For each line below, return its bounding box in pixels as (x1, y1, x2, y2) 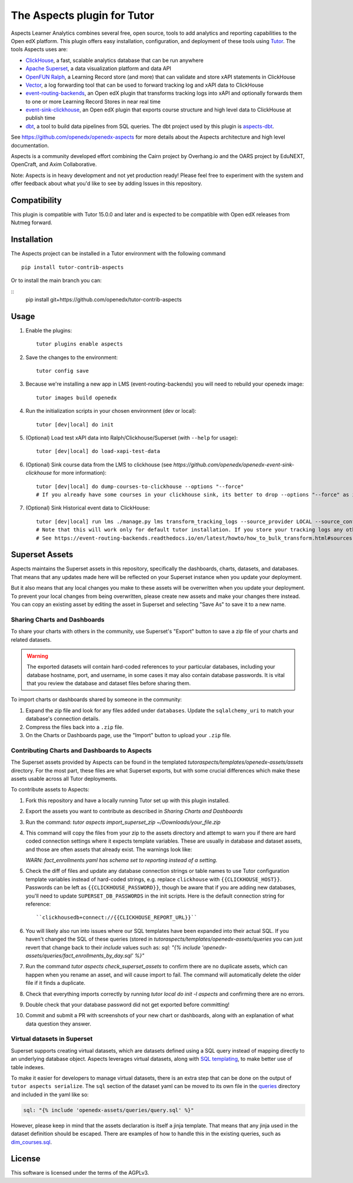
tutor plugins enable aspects (36, 341, 124, 347)
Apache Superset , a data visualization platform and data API (25, 65, 172, 72)
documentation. (11, 142, 49, 149)
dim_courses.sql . (11, 1138, 52, 1145)
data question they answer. (25, 1020, 91, 1027)
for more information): (53, 469, 107, 477)
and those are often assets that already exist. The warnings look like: (25, 846, 192, 853)
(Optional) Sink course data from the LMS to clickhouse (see (25, 461, 172, 468)
